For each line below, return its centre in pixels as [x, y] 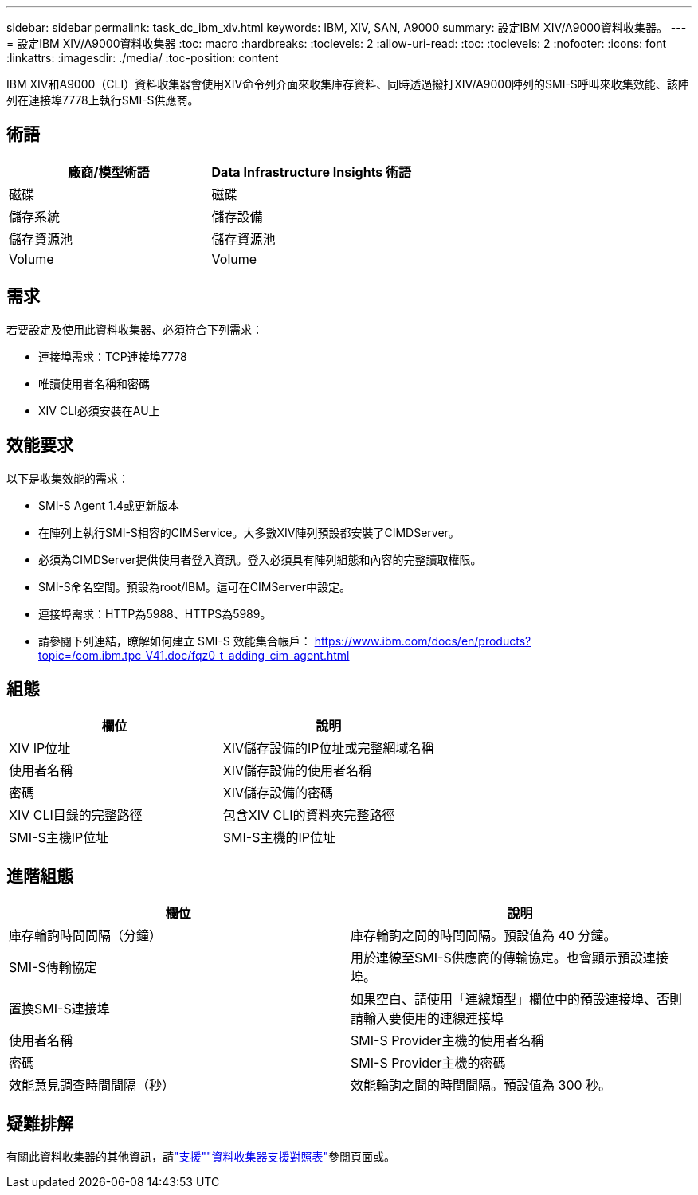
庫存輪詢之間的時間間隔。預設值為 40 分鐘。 [484, 936]
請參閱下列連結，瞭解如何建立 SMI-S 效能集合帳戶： [175, 641]
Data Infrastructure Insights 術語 [312, 172]
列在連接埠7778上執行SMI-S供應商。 [103, 100]
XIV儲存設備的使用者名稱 [297, 771]
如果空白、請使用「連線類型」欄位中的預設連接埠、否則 [517, 999]
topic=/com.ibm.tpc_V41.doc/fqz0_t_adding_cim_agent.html [194, 655]
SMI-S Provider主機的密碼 [428, 1063]
